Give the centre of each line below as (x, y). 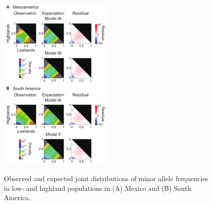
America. (17, 197)
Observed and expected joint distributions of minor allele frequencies (106, 178)
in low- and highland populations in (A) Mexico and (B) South (98, 188)
